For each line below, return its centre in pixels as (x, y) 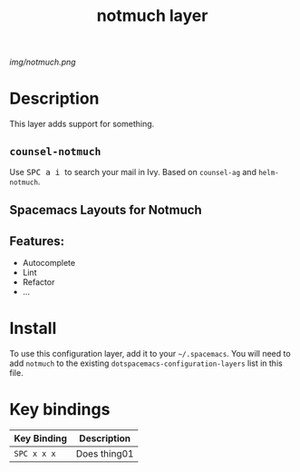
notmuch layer (152, 16)
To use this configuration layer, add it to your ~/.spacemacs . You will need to (150, 354)
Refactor (39, 282)
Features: (37, 241)
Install (33, 329)
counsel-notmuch (55, 151)
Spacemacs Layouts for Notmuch (106, 210)
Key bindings (60, 410)
